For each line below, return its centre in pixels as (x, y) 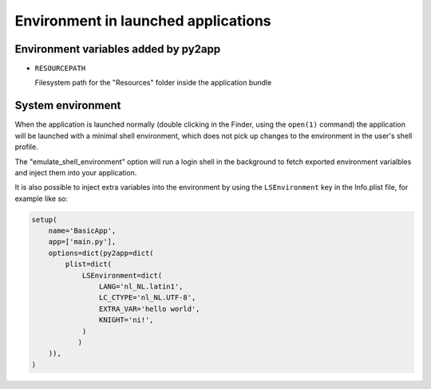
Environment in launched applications (143, 21)
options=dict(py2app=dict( (101, 253)
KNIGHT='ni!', (127, 320)
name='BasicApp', (82, 231)
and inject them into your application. (76, 172)
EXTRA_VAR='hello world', (149, 308)
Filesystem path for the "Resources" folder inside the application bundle (153, 83)
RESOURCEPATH (60, 69)
